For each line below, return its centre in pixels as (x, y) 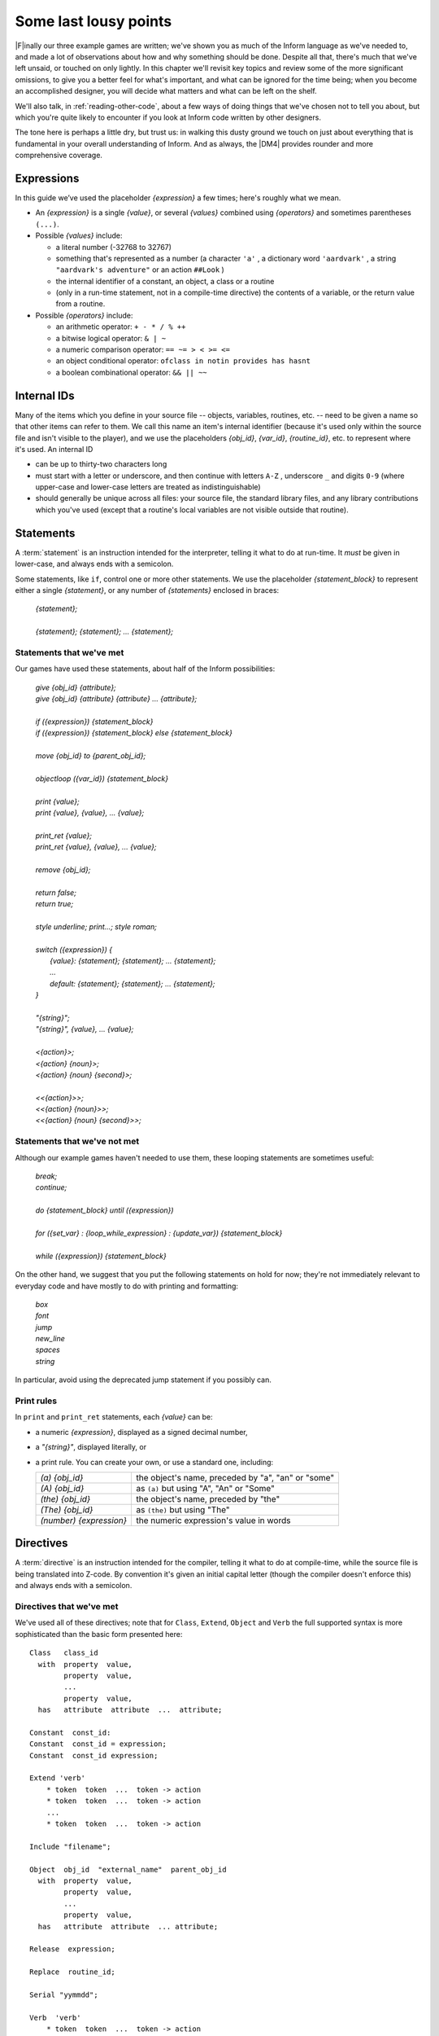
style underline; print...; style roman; (96, 926)
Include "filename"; (70, 1846)
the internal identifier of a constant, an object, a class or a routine (165, 281)
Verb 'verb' (55, 2017)
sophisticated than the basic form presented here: (99, 1634)
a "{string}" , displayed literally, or (91, 1447)
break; (46, 1176)
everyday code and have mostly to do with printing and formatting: (127, 1286)
